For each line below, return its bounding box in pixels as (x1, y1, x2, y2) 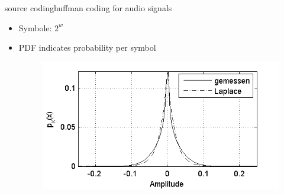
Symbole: (18, 21, 52, 34)
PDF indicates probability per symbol (18, 41, 156, 54)
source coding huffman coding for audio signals (5, 2, 172, 14)
